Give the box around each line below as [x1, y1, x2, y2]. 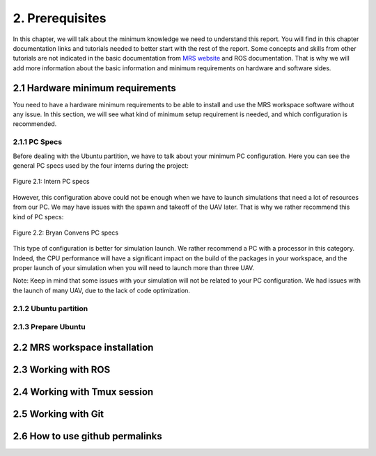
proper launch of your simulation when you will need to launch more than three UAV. [13, 264, 254, 272]
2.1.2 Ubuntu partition [13, 304, 88, 313]
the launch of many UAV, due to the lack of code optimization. [13, 286, 191, 294]
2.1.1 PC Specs [13, 137, 63, 147]
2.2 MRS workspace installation [13, 341, 154, 353]
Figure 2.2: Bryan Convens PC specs [13, 228, 118, 237]
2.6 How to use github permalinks [13, 430, 163, 442]
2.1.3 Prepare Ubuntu [13, 322, 86, 332]
